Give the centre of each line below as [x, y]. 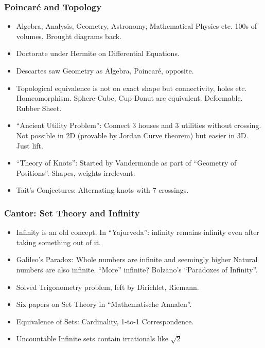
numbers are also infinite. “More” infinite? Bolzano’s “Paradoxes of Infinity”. [137, 269]
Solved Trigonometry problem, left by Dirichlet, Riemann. [108, 287]
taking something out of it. [59, 242]
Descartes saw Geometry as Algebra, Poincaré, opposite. [105, 70]
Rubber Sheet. [39, 108]
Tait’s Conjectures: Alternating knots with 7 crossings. [102, 190]
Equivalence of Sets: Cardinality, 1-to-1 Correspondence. [105, 321]
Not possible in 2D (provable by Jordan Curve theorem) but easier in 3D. [132, 135]
